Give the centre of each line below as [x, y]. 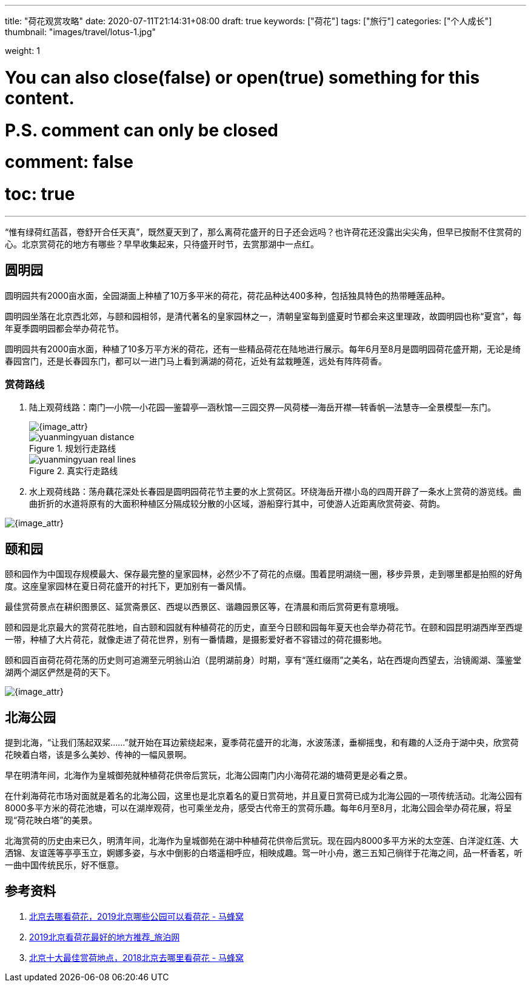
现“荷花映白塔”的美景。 [51, 820]
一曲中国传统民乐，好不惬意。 [64, 865]
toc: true [40, 194]
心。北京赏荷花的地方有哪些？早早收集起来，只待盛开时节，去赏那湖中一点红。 [162, 244]
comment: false [69, 162]
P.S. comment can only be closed [142, 130]
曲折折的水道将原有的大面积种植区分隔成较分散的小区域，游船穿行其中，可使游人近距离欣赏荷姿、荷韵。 [237, 504]
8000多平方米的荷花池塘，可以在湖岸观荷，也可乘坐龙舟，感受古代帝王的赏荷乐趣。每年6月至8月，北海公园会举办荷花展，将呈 [259, 808]
